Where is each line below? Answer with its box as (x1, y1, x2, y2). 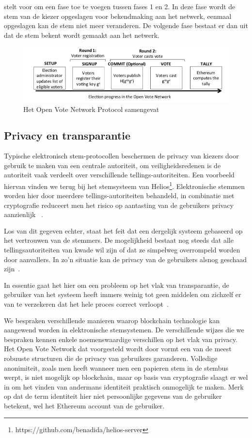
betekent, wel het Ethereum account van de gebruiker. (4, 400, 165, 410)
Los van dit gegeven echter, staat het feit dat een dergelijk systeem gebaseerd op (4, 225, 243, 235)
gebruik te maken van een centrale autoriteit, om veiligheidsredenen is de (4, 160, 221, 170)
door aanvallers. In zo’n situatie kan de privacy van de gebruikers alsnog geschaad (4, 254, 247, 264)
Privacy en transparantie (4, 128, 131, 143)
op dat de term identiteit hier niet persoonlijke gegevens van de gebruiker (4, 391, 222, 401)
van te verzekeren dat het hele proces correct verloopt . (4, 299, 169, 309)
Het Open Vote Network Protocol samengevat (23, 104, 159, 114)
